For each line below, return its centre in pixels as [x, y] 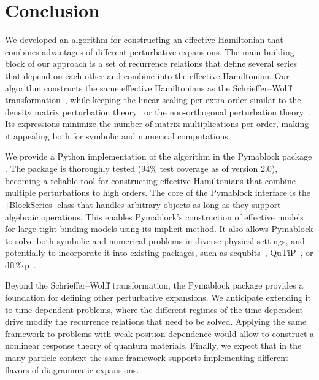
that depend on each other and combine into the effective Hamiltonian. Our [147, 75]
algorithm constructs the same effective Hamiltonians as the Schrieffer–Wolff [148, 87]
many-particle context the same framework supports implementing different [147, 358]
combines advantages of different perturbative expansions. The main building [150, 51]
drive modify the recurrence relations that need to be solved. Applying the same [156, 321]
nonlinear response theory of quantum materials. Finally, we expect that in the [153, 345]
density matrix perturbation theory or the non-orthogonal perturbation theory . [158, 111]
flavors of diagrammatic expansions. [72, 369]
